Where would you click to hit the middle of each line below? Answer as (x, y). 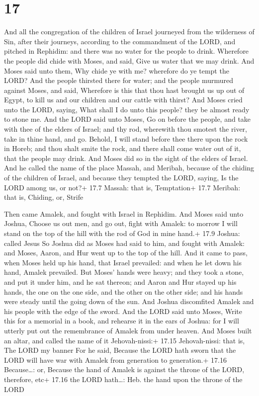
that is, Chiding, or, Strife (44, 197)
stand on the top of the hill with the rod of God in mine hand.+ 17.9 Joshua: (122, 233)
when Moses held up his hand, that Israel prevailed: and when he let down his (123, 262)
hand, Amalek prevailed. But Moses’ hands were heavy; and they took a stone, (124, 272)
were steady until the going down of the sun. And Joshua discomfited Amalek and (129, 301)
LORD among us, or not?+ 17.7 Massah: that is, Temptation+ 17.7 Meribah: (122, 187)
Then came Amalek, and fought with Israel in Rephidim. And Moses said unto (124, 213)
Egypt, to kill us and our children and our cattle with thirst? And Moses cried (123, 100)
